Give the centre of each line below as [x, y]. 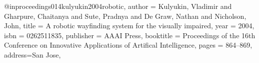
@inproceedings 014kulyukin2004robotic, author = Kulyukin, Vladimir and [118, 6]
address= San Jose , [32, 54]
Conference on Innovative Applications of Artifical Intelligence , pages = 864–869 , [128, 45]
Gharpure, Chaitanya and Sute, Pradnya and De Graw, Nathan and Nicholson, [125, 16]
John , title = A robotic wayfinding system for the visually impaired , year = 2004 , [129, 26]
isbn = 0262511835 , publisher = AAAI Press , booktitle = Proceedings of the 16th [130, 35]
